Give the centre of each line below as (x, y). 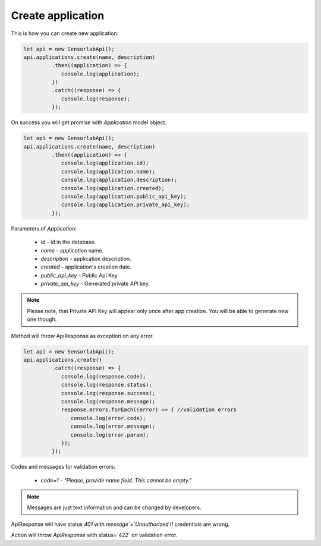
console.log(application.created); (113, 188)
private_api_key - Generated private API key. (95, 284)
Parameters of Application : (44, 228)
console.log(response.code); (103, 376)
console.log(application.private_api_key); (125, 205)
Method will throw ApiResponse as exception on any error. (82, 336)
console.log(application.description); (119, 180)
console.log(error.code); (108, 418)
